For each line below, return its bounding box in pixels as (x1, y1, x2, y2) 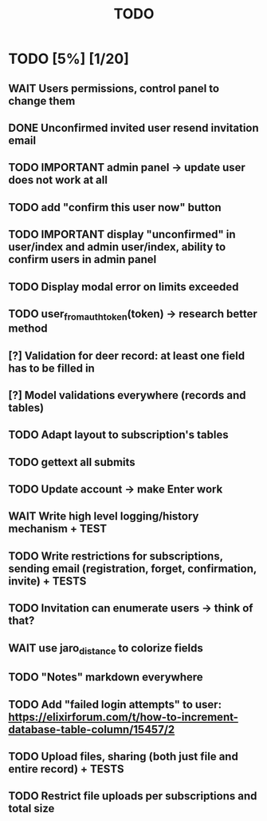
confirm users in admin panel (8, 253, 157, 266)
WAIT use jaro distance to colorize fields (8, 641, 203, 656)
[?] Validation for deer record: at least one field (8, 349, 245, 362)
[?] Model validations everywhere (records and (8, 389, 246, 402)
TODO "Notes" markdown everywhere (8, 671, 203, 684)
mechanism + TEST (8, 522, 108, 536)
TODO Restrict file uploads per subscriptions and (8, 789, 257, 803)
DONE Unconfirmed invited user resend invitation (8, 121, 259, 134)
